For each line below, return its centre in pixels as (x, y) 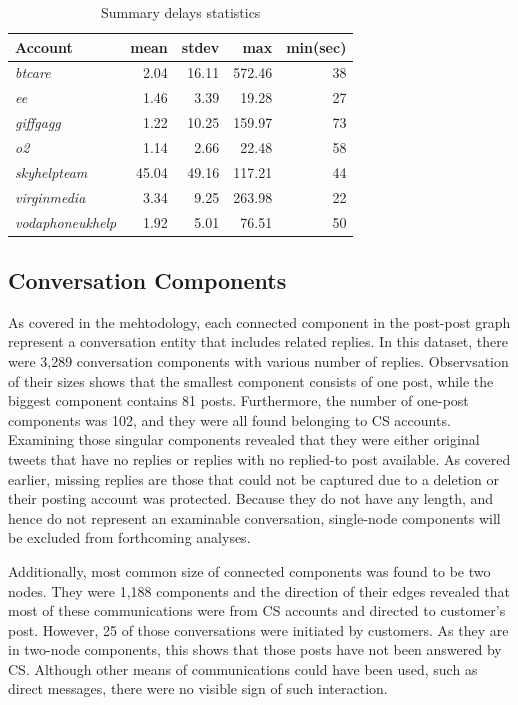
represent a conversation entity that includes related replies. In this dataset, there (258, 341)
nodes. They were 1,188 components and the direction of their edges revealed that (259, 590)
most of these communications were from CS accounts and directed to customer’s (257, 610)
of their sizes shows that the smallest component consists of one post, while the (251, 380)
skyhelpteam (51, 171)
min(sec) (316, 46)
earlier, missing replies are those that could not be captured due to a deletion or (253, 478)
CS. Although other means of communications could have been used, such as (243, 668)
